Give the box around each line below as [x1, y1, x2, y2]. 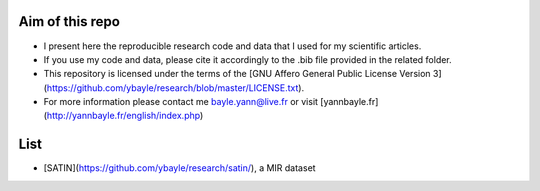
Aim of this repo [18, 13, 120, 30]
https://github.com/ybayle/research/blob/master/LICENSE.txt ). [46, 81, 305, 94]
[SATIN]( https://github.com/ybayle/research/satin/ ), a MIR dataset [43, 162, 316, 174]
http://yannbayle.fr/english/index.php [46, 110, 200, 122]
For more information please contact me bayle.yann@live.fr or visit [43, 96, 319, 108]
